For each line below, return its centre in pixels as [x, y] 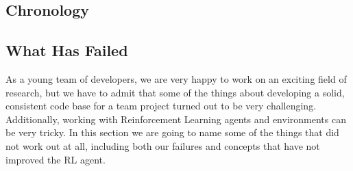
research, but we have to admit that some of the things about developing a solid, [175, 92]
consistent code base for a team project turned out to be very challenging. [161, 106]
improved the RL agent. [56, 159]
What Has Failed [67, 50]
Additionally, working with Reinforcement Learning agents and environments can [176, 119]
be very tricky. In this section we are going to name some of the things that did [172, 132]
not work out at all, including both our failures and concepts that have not [163, 145]
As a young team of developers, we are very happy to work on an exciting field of [176, 78]
